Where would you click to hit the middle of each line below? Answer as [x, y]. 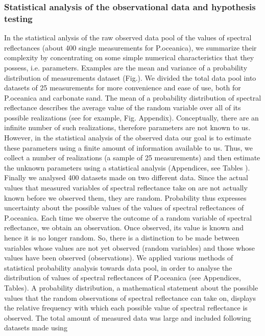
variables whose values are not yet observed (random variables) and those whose [130, 247]
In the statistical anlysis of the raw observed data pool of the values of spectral [128, 38]
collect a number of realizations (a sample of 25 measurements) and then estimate [132, 158]
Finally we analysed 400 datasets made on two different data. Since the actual [126, 177]
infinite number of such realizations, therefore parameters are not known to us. [127, 127]
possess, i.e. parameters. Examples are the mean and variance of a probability [126, 67]
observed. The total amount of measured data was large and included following [128, 317]
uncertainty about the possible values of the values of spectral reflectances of [124, 208]
